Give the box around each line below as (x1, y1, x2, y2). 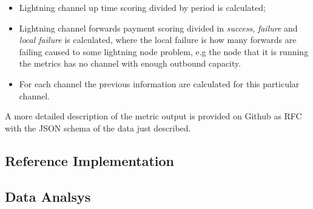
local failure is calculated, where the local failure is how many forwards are (19, 33, 297, 46)
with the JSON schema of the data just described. (5, 121, 191, 134)
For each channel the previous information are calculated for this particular (19, 77, 300, 90)
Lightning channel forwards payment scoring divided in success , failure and (19, 21, 298, 34)
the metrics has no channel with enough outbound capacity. (19, 57, 241, 70)
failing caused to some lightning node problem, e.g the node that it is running (19, 45, 309, 58)
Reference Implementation (5, 151, 175, 170)
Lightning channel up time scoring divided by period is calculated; (19, 1, 266, 13)
